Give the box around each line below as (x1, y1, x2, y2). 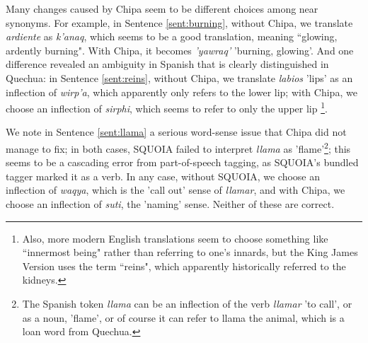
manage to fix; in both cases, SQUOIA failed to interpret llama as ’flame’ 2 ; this (6, 139, 351, 156)
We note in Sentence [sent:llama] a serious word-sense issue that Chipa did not (6, 124, 347, 139)
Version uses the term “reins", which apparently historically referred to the (22, 258, 346, 273)
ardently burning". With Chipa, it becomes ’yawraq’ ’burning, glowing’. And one (6, 42, 354, 57)
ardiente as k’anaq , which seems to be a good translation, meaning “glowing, (6, 29, 338, 44)
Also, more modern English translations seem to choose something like (22, 231, 328, 245)
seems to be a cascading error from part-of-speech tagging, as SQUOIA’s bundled (6, 155, 359, 170)
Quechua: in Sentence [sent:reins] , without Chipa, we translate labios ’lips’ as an (6, 70, 353, 85)
